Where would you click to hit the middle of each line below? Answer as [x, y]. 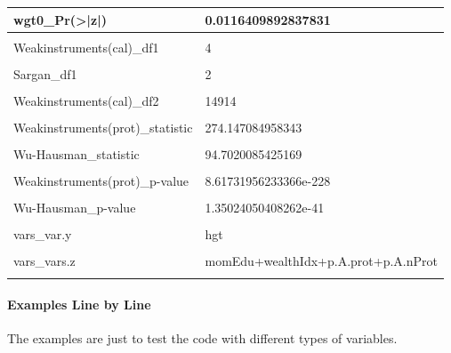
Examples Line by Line [79, 305]
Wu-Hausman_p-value [75, 208]
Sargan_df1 [45, 73]
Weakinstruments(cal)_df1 [86, 47]
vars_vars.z [44, 261]
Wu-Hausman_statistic [77, 153]
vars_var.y [43, 234]
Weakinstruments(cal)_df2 [86, 100]
